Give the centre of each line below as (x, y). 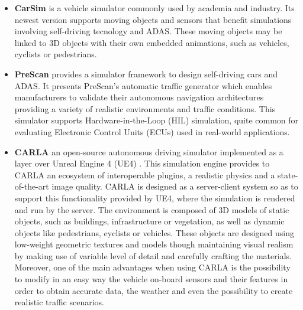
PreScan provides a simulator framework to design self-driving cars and (146, 74)
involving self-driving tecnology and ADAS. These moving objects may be (148, 31)
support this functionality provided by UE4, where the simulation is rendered (155, 198)
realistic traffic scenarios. (59, 302)
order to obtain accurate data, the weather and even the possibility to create (154, 290)
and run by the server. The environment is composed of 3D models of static (152, 209)
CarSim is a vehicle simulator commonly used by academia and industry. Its (154, 8)
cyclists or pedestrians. (56, 54)
